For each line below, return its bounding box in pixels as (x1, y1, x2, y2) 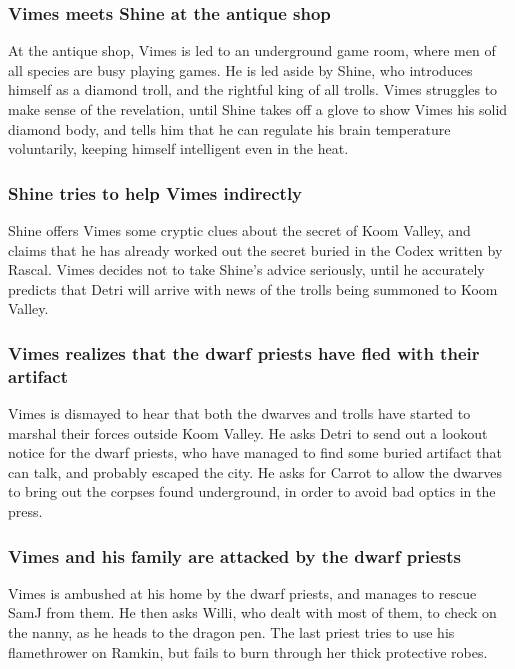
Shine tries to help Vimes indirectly (8, 180, 303, 205)
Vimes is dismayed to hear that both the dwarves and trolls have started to (8, 403, 471, 424)
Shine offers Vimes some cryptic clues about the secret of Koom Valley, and (8, 220, 471, 240)
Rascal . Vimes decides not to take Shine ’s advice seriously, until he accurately (8, 259, 485, 280)
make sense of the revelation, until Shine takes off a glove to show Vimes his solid (8, 99, 508, 119)
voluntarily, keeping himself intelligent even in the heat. (8, 138, 349, 159)
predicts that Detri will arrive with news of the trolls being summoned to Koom (8, 278, 498, 299)
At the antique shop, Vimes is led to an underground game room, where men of (8, 40, 496, 61)
